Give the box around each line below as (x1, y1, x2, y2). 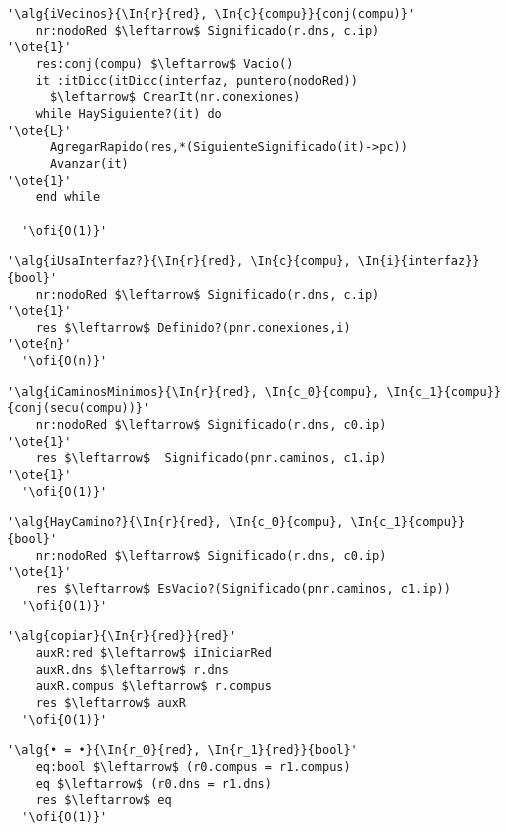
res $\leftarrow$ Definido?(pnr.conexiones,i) (35, 320, 351, 335)
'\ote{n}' (7, 337, 72, 352)
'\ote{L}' (7, 123, 72, 138)
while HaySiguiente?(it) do (35, 106, 222, 121)
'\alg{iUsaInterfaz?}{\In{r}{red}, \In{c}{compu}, (7, 254, 351, 269)
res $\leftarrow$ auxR (35, 695, 186, 710)
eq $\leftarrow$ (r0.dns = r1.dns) (35, 776, 272, 791)
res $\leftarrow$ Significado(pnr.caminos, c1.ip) (35, 451, 387, 466)
